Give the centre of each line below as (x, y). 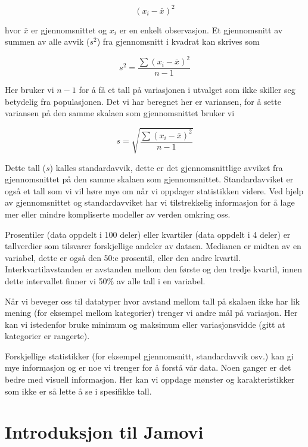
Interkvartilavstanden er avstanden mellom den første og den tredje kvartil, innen (154, 269)
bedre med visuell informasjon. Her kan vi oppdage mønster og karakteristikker (150, 379)
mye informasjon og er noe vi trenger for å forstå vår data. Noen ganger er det (148, 367)
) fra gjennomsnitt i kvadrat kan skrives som (178, 41)
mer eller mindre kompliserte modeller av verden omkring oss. (118, 214)
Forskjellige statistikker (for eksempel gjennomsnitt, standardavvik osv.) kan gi (149, 356)
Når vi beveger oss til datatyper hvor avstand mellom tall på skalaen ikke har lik (153, 301)
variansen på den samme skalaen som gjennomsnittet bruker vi (120, 113)
